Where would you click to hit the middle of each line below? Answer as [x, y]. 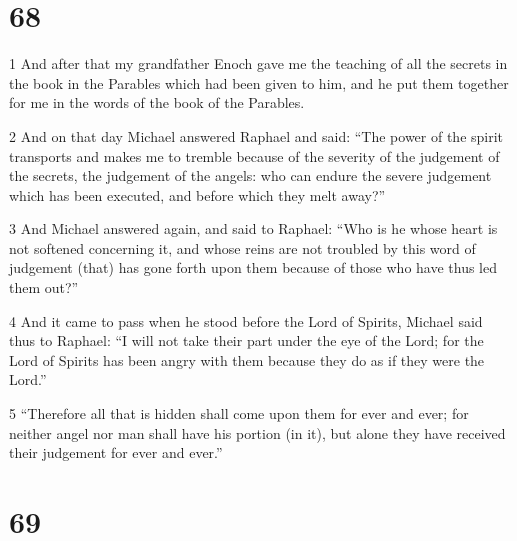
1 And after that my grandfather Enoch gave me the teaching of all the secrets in [258, 63]
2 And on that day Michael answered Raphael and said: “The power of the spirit [256, 135]
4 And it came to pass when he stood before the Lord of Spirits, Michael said [246, 320]
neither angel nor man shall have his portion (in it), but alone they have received [257, 432]
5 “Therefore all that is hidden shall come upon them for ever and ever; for [239, 413]
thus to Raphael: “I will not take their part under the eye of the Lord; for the [246, 340]
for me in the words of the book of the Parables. [157, 102]
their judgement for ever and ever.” [116, 452]
